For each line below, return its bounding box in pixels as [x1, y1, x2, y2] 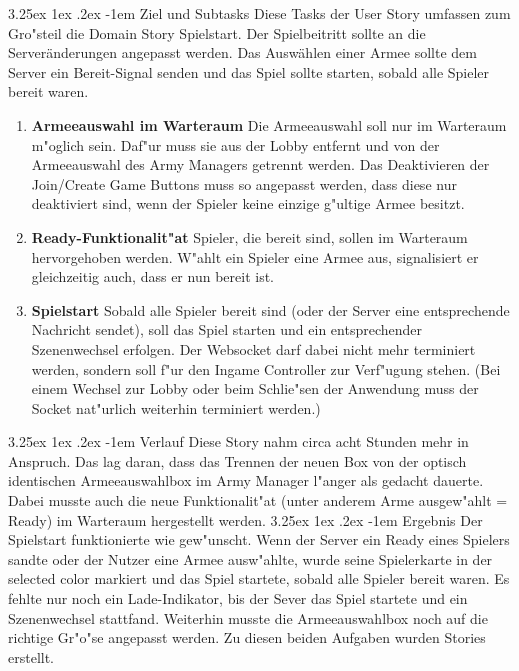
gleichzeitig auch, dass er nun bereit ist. [31, 266, 274, 287]
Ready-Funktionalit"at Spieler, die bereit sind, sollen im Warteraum [31, 226, 468, 247]
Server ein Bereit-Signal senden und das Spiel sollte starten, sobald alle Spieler [8, 61, 490, 82]
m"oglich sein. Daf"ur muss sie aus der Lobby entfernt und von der [31, 134, 440, 155]
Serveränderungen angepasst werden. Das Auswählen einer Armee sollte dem [8, 42, 477, 63]
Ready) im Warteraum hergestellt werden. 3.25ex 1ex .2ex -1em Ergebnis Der [8, 509, 483, 530]
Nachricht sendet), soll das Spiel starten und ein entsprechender [31, 319, 423, 340]
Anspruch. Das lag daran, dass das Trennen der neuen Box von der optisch [8, 450, 467, 471]
